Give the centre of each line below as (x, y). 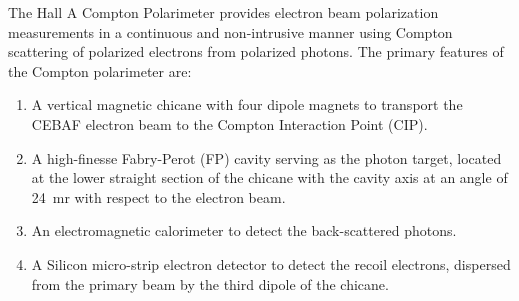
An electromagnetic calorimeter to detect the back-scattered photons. (244, 230)
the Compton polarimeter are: (100, 70)
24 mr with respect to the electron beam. (158, 196)
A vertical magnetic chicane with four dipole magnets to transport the (247, 104)
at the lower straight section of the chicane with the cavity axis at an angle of (269, 177)
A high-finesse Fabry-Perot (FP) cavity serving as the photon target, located (266, 157)
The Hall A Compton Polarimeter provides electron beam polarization (223, 12)
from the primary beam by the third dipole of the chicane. (210, 283)
